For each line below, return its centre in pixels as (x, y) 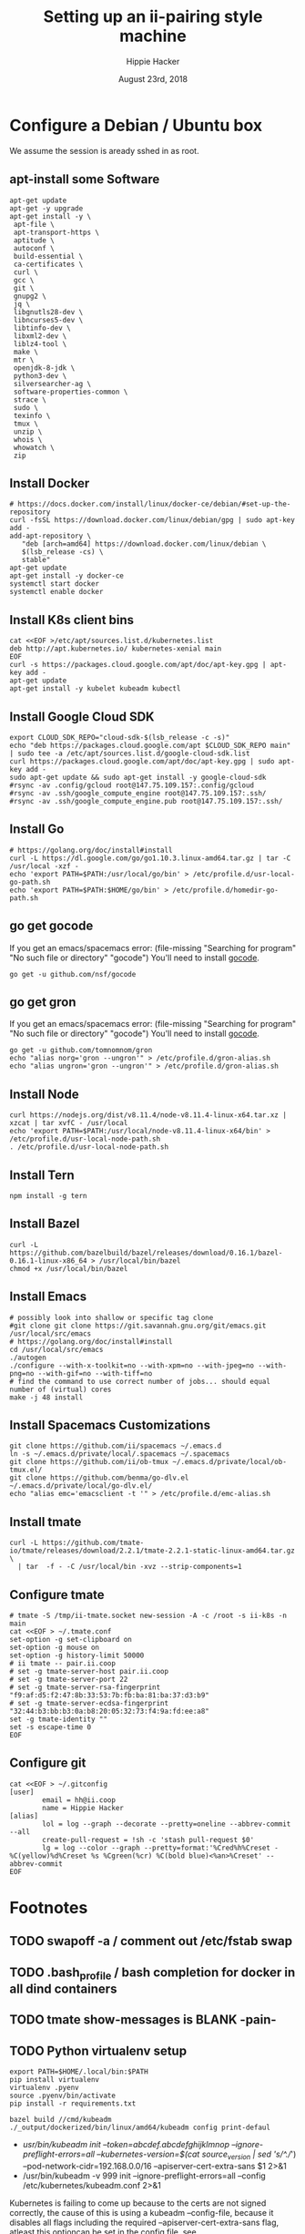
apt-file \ (34, 224)
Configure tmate (57, 1595)
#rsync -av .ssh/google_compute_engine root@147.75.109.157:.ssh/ (138, 793)
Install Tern (42, 1175)
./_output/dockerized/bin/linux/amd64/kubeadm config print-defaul (140, 2128)
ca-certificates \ (48, 264)
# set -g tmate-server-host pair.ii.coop (89, 1672)
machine (153, 36)
